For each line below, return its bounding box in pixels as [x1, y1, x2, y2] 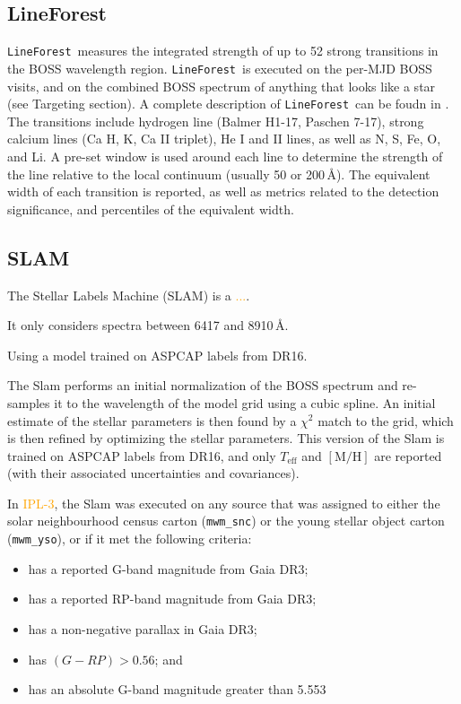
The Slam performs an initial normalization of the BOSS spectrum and [7, 376, 398, 395]
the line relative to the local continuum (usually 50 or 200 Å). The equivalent [7, 164, 431, 183]
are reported [374, 446, 442, 465]
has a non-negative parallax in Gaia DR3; [28, 619, 257, 638]
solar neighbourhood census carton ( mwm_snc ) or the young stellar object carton [7, 511, 445, 530]
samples [7, 393, 50, 412]
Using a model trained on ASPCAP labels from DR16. [7, 345, 308, 364]
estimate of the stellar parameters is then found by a [7, 411, 297, 430]
